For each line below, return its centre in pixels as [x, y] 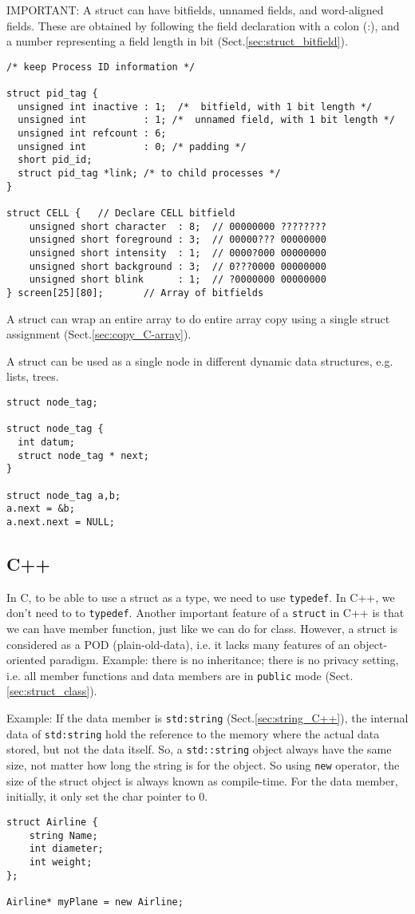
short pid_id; [55, 160]
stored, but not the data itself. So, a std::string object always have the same [199, 749]
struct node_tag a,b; [64, 495]
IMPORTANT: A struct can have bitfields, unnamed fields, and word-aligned [195, 10]
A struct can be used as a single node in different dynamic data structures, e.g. [200, 360]
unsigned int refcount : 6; [92, 134]
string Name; [63, 835]
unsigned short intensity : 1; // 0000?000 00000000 [178, 253]
